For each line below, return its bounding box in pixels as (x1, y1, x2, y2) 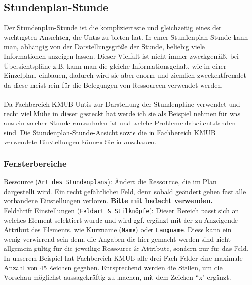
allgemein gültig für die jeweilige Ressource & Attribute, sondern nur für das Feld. (4, 243, 249, 253)
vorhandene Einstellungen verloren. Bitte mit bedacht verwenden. (4, 196, 213, 206)
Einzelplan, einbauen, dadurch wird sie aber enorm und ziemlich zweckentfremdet (4, 70, 247, 80)
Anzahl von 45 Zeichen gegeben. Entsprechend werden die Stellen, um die (4, 262, 223, 272)
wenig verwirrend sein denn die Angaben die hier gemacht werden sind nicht (4, 233, 231, 244)
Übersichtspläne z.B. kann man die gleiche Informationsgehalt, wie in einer (4, 60, 227, 71)
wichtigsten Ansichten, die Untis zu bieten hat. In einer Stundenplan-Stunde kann (4, 32, 248, 42)
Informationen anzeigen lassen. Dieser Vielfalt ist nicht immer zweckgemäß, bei (4, 51, 239, 61)
